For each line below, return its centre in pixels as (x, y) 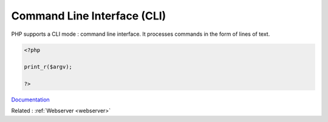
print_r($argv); (48, 67)
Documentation (30, 100)
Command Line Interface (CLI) (89, 16)
